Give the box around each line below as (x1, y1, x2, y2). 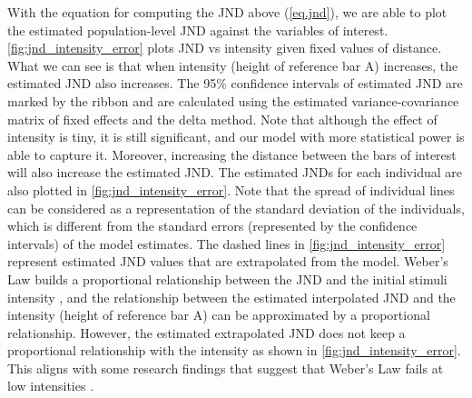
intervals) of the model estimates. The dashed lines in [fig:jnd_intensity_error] (7, 234, 446, 253)
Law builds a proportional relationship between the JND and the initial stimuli (7, 269, 447, 288)
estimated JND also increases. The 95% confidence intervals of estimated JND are (7, 74, 463, 93)
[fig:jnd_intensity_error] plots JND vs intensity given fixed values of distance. (7, 38, 442, 57)
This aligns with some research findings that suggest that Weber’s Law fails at (7, 358, 444, 377)
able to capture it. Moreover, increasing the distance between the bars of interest (7, 144, 457, 164)
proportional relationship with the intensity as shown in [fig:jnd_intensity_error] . (7, 341, 461, 360)
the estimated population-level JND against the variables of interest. (7, 20, 388, 39)
